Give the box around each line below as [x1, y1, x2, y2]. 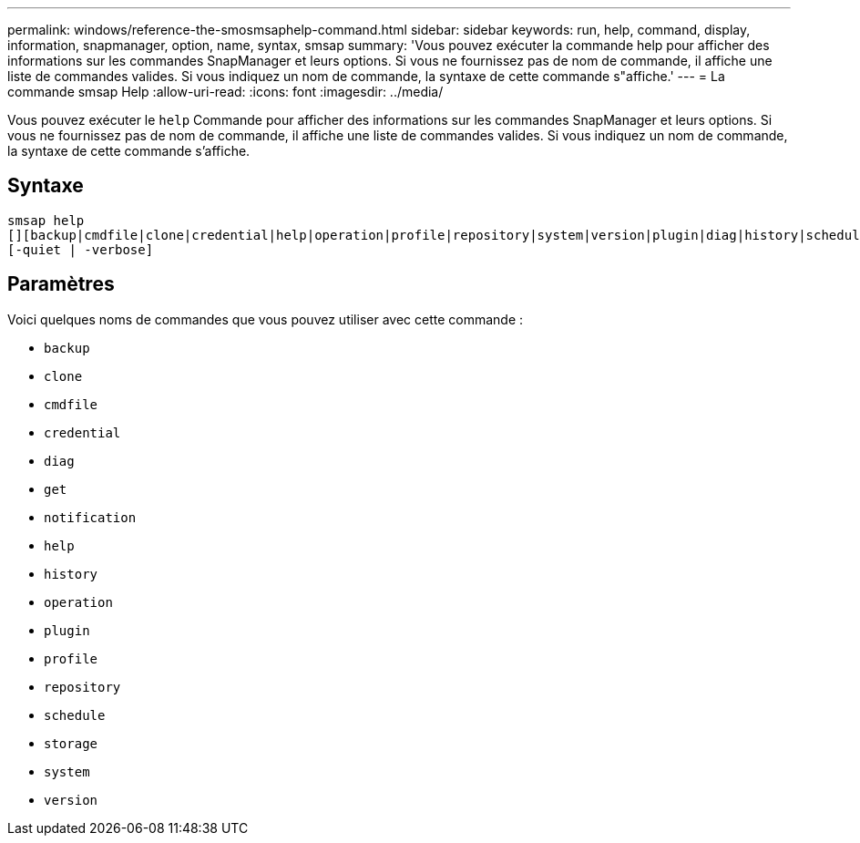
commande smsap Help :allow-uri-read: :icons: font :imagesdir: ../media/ [7, 84, 444, 99]
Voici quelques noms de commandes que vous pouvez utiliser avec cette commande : [7, 311, 524, 327]
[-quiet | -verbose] [7, 242, 154, 257]
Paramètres [7, 272, 115, 296]
